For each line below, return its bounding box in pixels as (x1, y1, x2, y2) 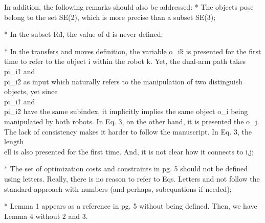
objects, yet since (4, 86, 58, 97)
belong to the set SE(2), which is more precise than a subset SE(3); (4, 11, 216, 22)
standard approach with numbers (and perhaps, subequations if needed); (4, 183, 232, 194)
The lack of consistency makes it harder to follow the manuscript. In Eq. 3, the (4, 126, 252, 137)
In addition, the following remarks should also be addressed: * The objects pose (4, 2, 254, 12)
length (4, 136, 24, 147)
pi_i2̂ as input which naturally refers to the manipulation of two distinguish (4, 76, 242, 86)
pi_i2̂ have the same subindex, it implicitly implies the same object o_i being (4, 106, 248, 117)
